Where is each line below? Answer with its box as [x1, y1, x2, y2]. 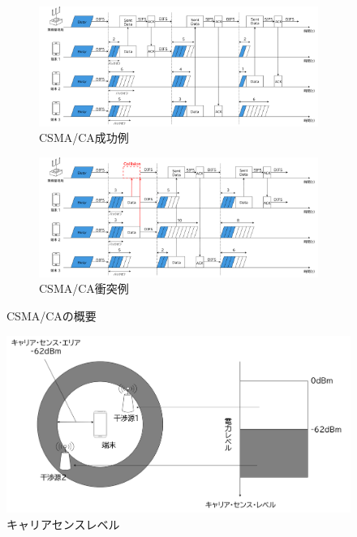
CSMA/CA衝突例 [39, 280, 129, 297]
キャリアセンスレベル [6, 515, 120, 532]
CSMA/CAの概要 [6, 307, 97, 324]
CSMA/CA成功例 [39, 129, 129, 146]
